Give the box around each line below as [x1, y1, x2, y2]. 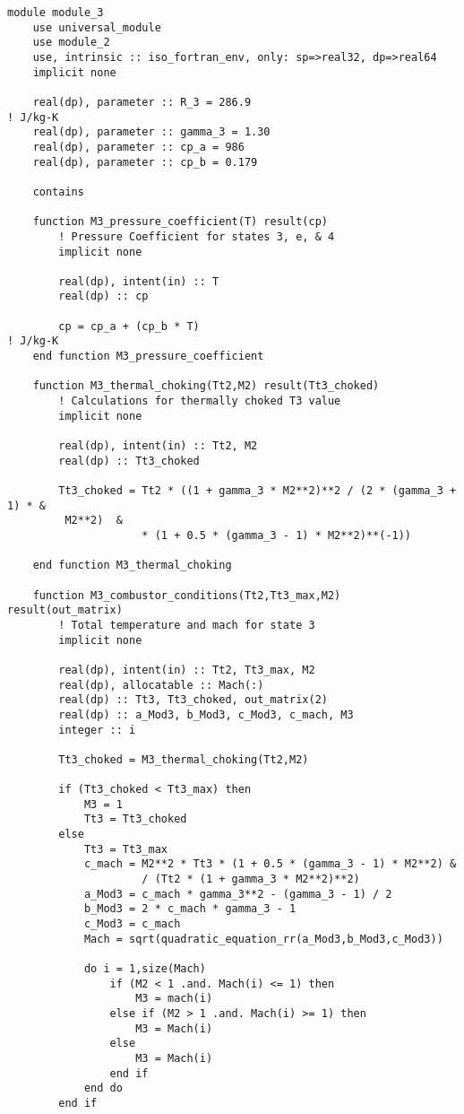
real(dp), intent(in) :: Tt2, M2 [58, 440, 258, 453]
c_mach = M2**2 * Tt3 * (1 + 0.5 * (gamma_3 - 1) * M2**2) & [83, 857, 457, 871]
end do [83, 1082, 123, 1095]
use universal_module [32, 21, 161, 34]
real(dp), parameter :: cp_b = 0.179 [32, 155, 258, 169]
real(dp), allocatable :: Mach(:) [58, 678, 264, 692]
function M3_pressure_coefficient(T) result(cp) [32, 215, 328, 229]
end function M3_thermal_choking [32, 559, 232, 572]
